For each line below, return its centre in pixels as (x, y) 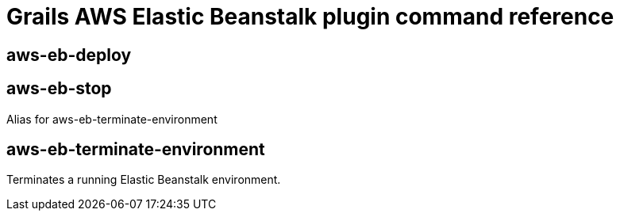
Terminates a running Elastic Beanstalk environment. (144, 180)
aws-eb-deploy (69, 55)
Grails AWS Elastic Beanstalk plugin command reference (310, 17)
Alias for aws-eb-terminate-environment (112, 119)
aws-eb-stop (59, 89)
